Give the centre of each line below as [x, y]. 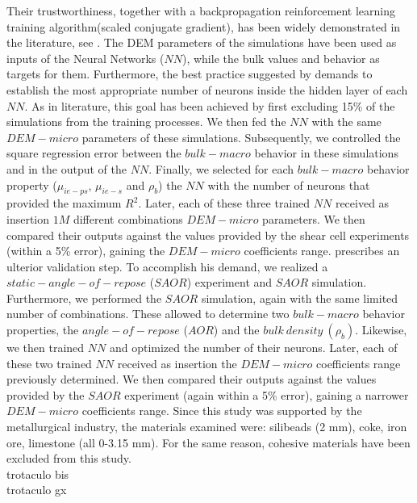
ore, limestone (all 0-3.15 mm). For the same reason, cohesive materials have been [208, 442]
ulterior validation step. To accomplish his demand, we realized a [167, 266]
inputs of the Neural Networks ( [85, 58]
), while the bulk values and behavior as [281, 58]
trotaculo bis [38, 474]
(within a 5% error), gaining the [86, 251]
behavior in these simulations [326, 153]
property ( [32, 184]
